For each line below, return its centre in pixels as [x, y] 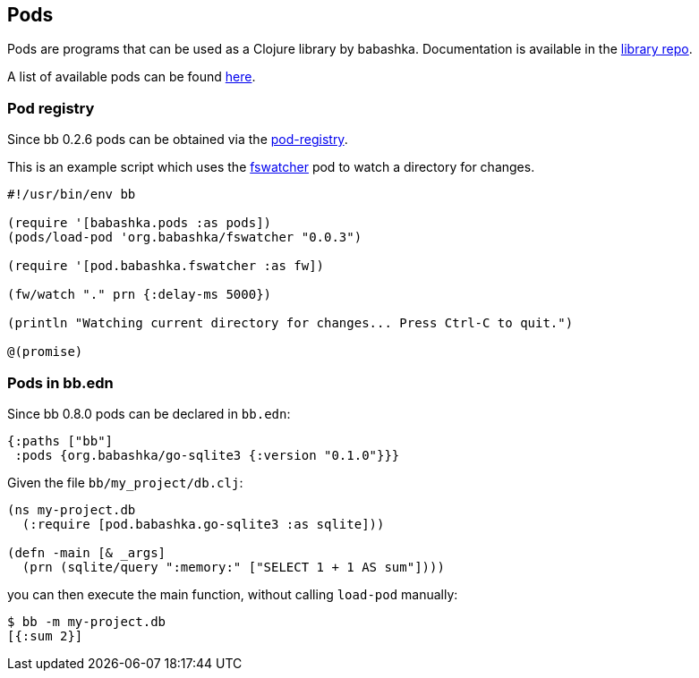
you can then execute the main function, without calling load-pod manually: [233, 594]
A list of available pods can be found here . [132, 77]
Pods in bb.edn [60, 382]
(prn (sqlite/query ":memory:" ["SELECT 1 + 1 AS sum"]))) [233, 567]
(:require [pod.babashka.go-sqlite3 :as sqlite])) [203, 524]
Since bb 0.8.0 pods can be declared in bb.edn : [149, 413]
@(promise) [45, 352]
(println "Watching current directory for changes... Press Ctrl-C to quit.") [290, 323]
